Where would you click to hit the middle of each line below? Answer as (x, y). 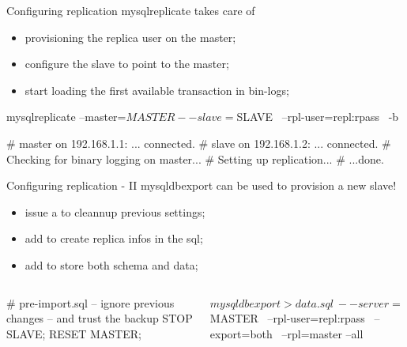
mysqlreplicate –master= (66, 117)
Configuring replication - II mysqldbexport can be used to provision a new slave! (202, 185)
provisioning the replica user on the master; (130, 37)
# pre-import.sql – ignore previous (90, 302)
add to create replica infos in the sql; (114, 238)
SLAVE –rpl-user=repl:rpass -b (318, 117)
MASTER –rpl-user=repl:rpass (287, 318)
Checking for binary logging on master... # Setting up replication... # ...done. (195, 158)
